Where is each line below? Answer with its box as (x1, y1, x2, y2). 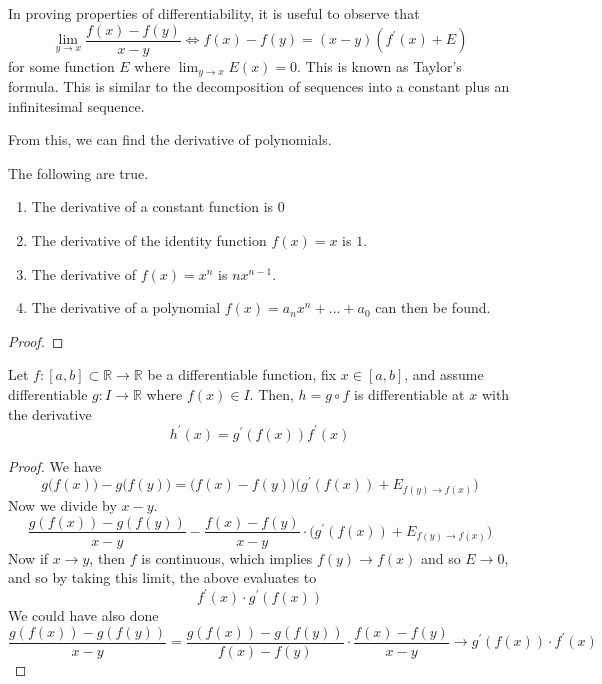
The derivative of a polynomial (31, 297, 221, 318)
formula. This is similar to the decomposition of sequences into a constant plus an (8, 76, 510, 97)
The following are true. (8, 162, 149, 183)
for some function (8, 55, 115, 76)
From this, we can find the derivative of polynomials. (8, 129, 332, 150)
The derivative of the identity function (31, 230, 267, 251)
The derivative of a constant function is (31, 196, 274, 217)
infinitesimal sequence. (8, 95, 145, 116)
